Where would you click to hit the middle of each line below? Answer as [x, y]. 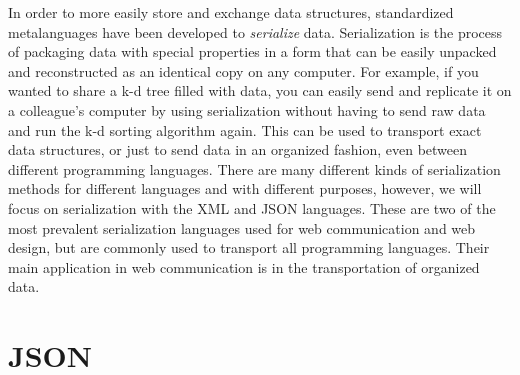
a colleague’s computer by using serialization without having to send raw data [247, 109]
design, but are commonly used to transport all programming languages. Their [249, 247]
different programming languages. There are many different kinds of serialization [254, 168]
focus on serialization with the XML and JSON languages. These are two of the [252, 207]
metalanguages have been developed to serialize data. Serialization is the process [255, 31]
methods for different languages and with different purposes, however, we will [245, 188]
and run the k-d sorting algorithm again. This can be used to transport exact [245, 129]
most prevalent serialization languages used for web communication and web [242, 227]
